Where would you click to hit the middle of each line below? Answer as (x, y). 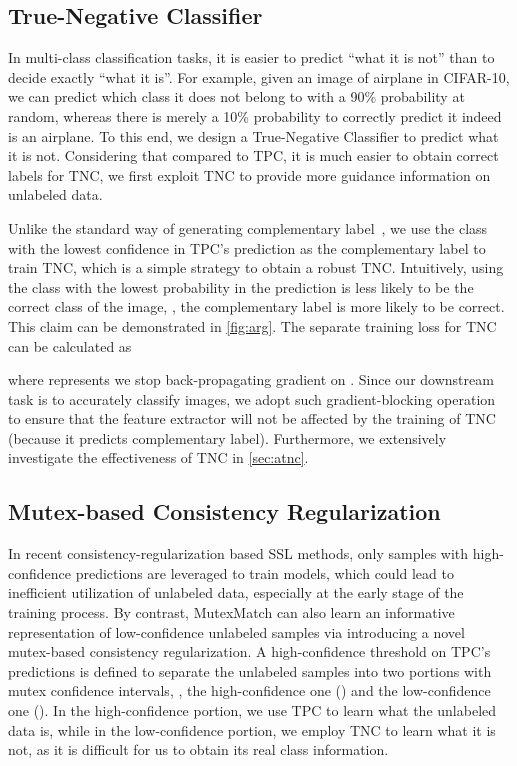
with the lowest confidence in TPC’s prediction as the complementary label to (247, 247)
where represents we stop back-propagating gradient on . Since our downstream (251, 379)
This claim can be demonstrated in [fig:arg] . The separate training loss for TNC (252, 325)
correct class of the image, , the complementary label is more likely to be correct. (256, 306)
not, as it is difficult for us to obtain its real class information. (198, 749)
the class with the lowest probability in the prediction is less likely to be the (241, 286)
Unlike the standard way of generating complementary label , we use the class (248, 227)
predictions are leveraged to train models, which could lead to (264, 572)
